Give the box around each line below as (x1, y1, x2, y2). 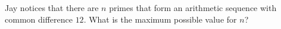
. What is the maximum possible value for (83, 13, 237, 25)
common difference (5, 13, 73, 25)
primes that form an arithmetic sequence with (109, 2, 277, 13)
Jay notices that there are (5, 2, 99, 13)
